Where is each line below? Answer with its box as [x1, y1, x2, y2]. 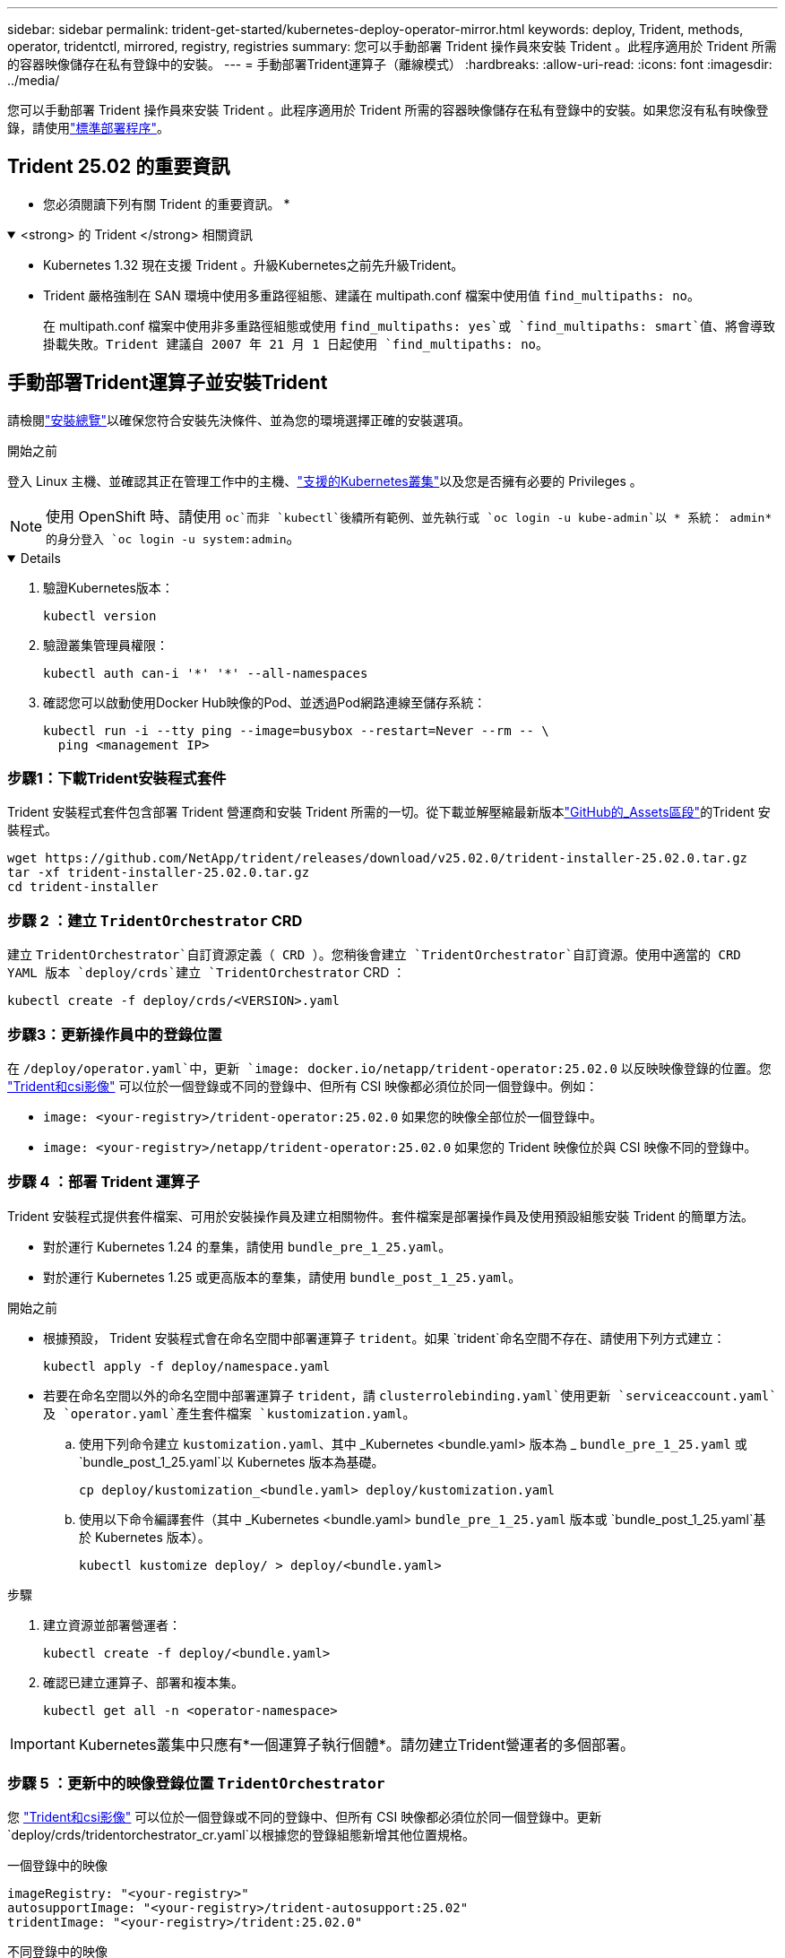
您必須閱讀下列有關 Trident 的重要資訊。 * [43, 195, 290, 212]
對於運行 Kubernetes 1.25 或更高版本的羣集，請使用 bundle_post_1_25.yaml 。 [43, 1269, 522, 1285]
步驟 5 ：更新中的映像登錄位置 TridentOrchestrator [7, 1774, 385, 1793]
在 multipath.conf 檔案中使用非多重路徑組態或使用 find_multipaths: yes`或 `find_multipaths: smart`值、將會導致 [43, 317, 775, 334]
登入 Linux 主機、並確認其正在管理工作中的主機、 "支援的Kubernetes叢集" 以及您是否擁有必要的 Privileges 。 [7, 472, 643, 489]
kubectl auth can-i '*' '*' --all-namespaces [43, 665, 368, 680]
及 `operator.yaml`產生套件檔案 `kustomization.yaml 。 [43, 1405, 416, 1421]
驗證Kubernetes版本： [43, 579, 174, 595]
